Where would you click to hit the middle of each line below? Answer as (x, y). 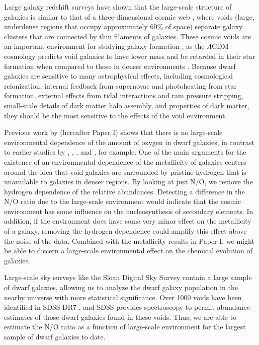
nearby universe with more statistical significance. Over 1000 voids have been (123, 297)
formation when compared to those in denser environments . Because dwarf (120, 66)
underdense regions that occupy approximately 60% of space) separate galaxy (123, 26)
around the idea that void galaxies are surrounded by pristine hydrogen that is (125, 171)
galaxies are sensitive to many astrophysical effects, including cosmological (118, 76)
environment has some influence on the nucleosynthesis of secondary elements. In (129, 211)
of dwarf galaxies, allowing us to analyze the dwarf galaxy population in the (121, 287)
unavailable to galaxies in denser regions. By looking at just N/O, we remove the (128, 182)
